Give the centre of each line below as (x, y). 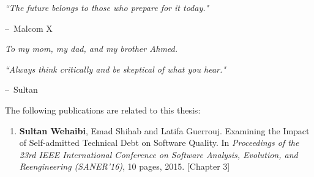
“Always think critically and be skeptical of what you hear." (115, 69)
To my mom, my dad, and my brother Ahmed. (92, 49)
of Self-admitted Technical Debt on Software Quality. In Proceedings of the (159, 143)
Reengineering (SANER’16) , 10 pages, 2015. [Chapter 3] (125, 166)
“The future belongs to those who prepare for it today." (107, 7)
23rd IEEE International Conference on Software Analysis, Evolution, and (159, 154)
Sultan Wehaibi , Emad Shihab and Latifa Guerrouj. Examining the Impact (164, 130)
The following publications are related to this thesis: (103, 110)
